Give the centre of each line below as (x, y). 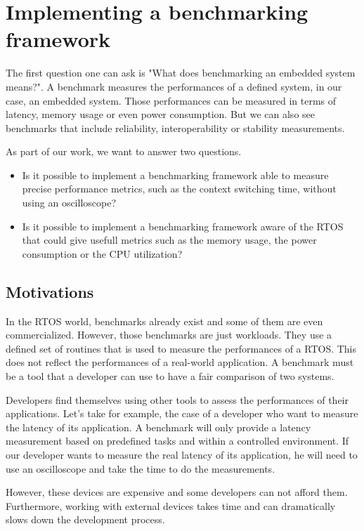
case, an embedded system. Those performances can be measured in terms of (171, 100)
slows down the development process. (85, 519)
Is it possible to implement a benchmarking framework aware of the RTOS (183, 226)
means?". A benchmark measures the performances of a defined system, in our (174, 86)
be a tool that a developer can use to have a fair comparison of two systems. (170, 376)
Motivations (50, 291)
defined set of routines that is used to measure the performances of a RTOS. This (181, 348)
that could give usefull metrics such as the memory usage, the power (169, 240)
